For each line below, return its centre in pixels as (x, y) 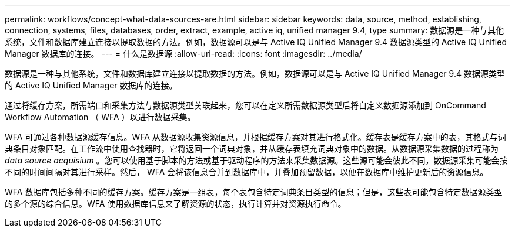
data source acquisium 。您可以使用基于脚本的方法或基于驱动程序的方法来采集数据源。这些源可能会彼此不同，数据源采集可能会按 (256, 160)
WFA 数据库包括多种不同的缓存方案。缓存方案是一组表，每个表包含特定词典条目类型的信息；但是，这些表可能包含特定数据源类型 (254, 192)
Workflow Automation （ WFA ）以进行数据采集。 (100, 117)
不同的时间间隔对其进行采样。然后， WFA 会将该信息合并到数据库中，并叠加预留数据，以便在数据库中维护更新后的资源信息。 (247, 172)
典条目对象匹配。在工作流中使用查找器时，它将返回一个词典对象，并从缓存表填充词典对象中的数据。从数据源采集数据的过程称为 (252, 149)
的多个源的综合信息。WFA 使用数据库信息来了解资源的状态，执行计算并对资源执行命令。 (175, 204)
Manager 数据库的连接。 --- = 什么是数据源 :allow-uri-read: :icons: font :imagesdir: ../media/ (183, 54)
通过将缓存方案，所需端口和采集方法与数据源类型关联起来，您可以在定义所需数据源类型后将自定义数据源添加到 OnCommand (245, 105)
